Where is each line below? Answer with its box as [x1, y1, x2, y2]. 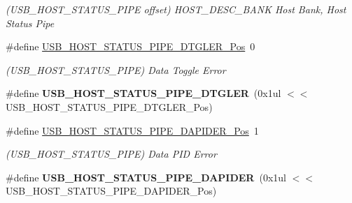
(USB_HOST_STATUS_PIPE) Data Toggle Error [6, 62, 226, 77]
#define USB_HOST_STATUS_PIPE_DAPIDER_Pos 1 [6, 123, 259, 137]
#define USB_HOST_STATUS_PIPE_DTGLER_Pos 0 [6, 39, 255, 54]
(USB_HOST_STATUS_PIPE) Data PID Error [6, 146, 217, 161]
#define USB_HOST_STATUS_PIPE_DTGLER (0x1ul [6, 86, 281, 100]
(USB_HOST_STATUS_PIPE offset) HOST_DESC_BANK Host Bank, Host [6, 2, 346, 16]
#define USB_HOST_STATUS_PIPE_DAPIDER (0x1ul [6, 170, 286, 184]
